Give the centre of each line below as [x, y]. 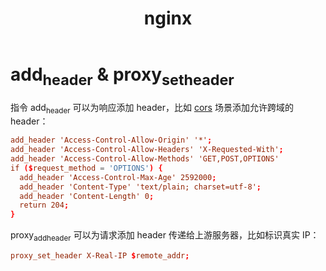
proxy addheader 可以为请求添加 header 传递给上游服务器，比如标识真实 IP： [165, 236]
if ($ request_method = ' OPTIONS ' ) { [86, 168]
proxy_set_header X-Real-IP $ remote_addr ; [100, 256]
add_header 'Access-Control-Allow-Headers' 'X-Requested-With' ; [147, 150]
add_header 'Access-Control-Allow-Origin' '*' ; [111, 140]
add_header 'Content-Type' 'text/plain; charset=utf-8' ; [140, 187]
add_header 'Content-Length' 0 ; [87, 196]
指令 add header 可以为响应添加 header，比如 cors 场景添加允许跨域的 [152, 108]
